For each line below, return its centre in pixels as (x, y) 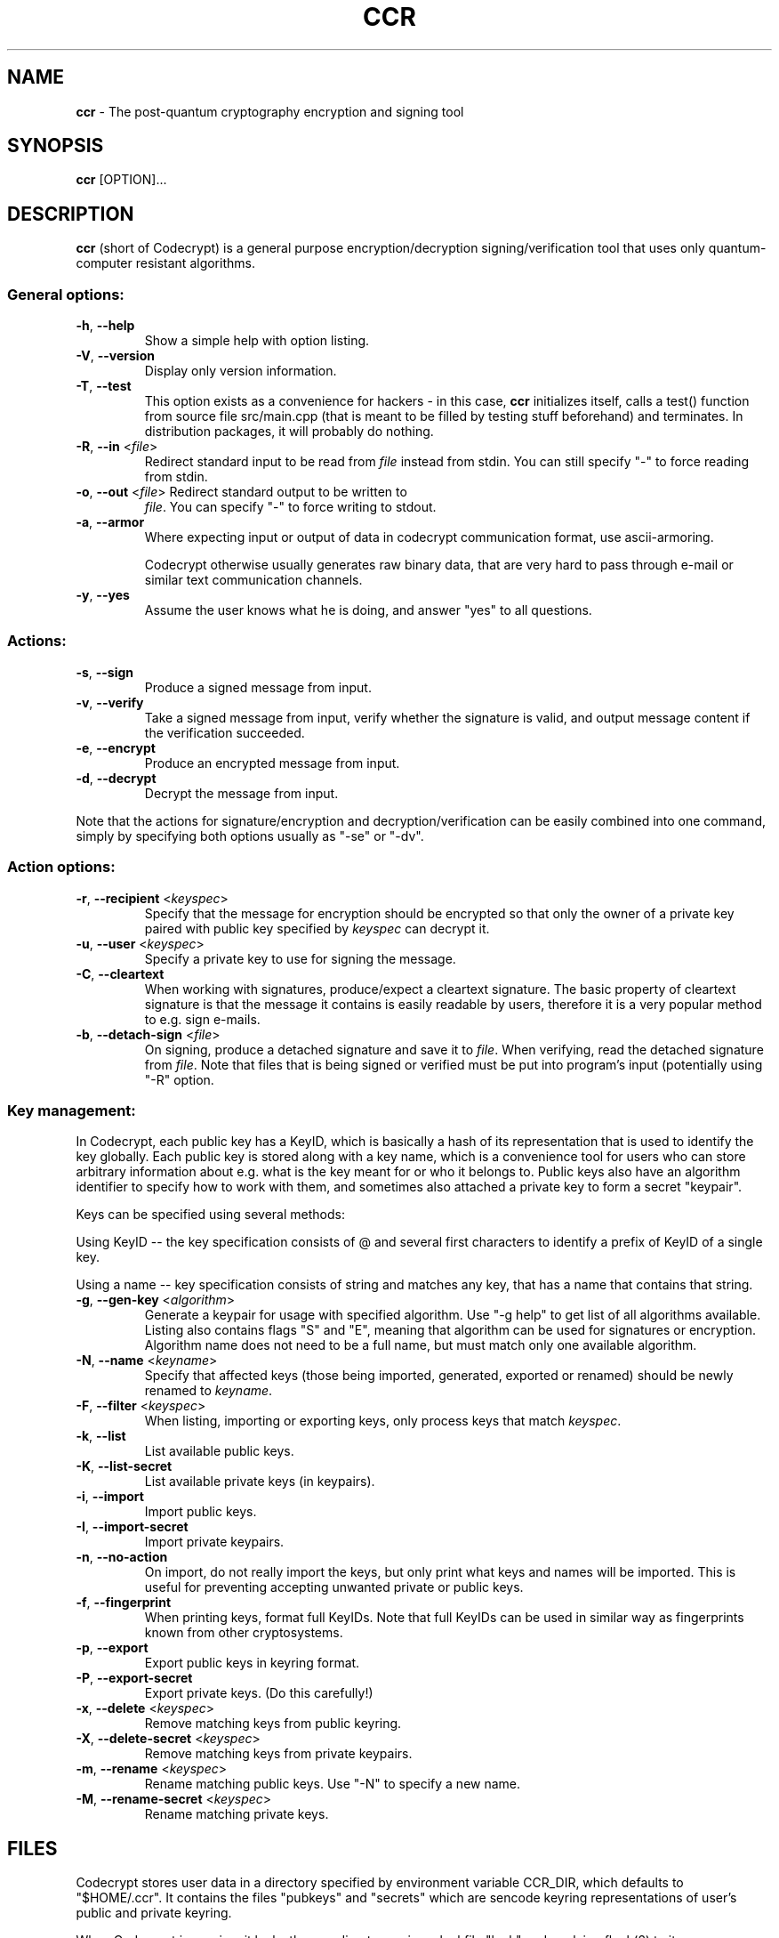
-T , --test (104, 386)
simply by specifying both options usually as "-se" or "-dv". (250, 836)
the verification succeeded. (225, 732)
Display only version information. (241, 371)
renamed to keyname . (209, 1391)
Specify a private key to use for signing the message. (300, 958)
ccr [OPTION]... (121, 180)
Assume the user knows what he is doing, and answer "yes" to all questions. (368, 610)
